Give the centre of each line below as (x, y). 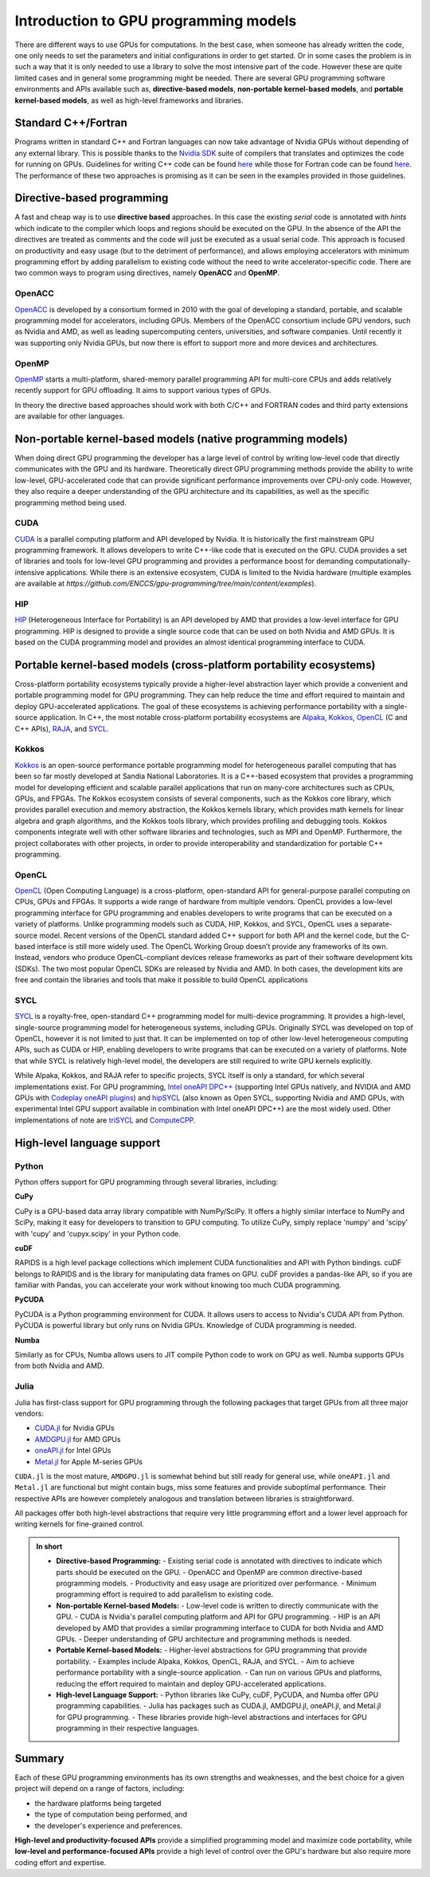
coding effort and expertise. (61, 1862)
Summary (39, 1758)
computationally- (383, 561)
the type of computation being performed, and (111, 1814)
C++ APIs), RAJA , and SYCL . (62, 728)
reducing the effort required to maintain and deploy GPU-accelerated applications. (191, 1683)
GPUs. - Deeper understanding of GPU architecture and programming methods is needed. (204, 1639)
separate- (376, 924)
